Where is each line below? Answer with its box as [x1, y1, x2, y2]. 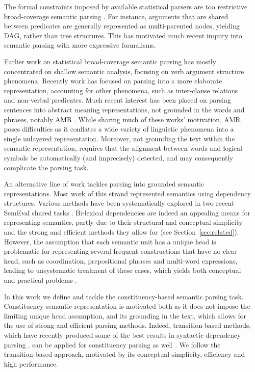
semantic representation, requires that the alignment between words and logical [4, 143, 242, 153]
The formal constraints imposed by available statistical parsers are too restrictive [4, 1, 248, 11]
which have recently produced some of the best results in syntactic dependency [4, 330, 241, 340]
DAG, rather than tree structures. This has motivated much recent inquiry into [4, 30, 242, 40]
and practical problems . [4, 275, 77, 285]
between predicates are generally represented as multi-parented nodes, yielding [4, 21, 240, 31]
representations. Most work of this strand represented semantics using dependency [4, 188, 251, 198]
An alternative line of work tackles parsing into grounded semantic [4, 179, 204, 189]
